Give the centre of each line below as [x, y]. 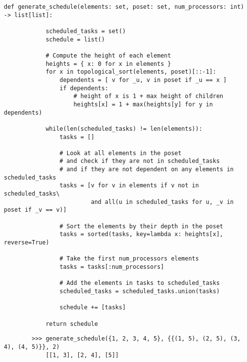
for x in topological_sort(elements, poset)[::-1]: [131, 72]
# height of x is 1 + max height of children [149, 96]
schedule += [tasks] [93, 308]
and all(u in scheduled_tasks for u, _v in [162, 202]
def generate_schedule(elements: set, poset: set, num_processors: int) [124, 7]
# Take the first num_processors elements [129, 259]
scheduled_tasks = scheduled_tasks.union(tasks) [140, 291]
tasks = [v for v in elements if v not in [129, 186]
